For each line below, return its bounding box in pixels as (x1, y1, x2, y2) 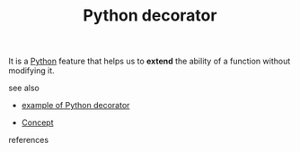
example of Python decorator (21, 100, 130, 111)
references (8, 135, 49, 146)
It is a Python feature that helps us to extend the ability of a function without (8, 55, 291, 67)
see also (8, 82, 40, 94)
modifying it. (8, 65, 55, 76)
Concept (21, 117, 55, 128)
